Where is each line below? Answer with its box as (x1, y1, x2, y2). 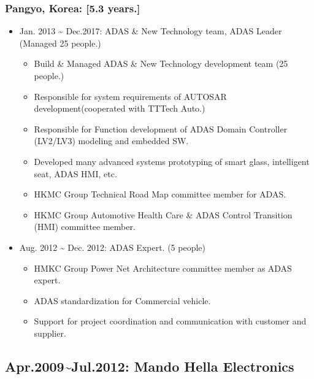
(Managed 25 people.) (19, 36, 101, 49)
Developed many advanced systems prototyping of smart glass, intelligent (34, 155, 310, 167)
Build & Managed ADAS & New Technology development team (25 (34, 57, 288, 70)
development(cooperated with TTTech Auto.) (34, 102, 205, 115)
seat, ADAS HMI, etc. (34, 167, 117, 180)
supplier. (34, 326, 66, 339)
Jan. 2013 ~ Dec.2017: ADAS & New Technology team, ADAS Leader (19, 25, 282, 37)
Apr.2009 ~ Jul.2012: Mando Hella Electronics (5, 356, 294, 375)
